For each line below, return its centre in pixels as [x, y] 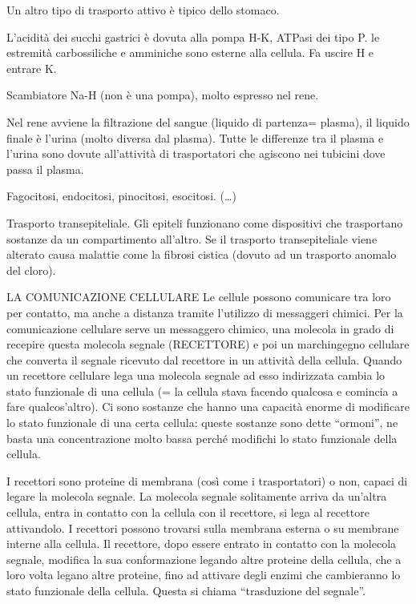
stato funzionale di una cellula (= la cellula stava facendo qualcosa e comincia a [202, 391]
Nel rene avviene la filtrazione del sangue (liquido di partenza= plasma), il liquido [208, 121]
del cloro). [31, 270]
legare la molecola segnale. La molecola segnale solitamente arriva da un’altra [197, 496]
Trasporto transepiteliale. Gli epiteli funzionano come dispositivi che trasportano [205, 222]
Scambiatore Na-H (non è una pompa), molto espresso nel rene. [163, 95]
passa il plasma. [45, 169]
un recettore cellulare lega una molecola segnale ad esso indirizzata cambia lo [196, 375]
